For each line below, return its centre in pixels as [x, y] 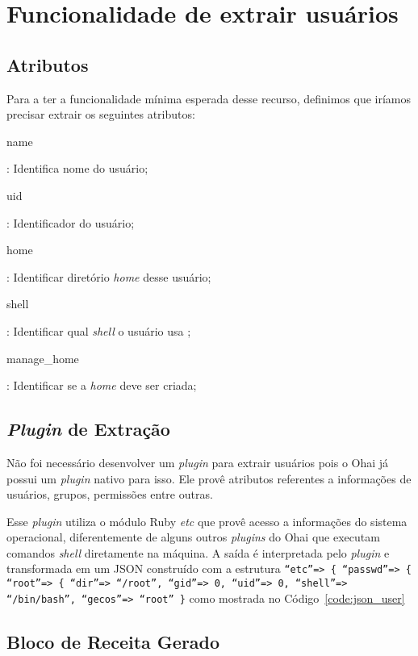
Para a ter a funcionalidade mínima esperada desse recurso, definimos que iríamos [209, 98]
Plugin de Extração [88, 429]
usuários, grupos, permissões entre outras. [110, 494]
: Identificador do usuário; [71, 222]
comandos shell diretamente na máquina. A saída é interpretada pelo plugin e [198, 552]
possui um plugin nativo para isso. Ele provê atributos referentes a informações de [209, 478]
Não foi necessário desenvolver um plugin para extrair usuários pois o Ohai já [198, 462]
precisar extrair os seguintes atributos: [101, 114]
